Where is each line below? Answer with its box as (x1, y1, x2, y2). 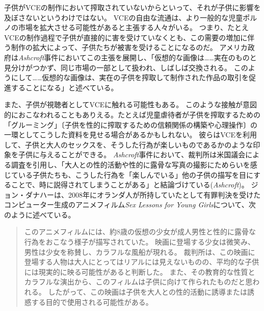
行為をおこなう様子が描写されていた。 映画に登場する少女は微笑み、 (24, 236, 255, 247)
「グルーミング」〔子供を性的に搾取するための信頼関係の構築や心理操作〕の (4, 119, 257, 130)
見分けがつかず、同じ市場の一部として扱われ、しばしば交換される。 (4, 62, 232, 73)
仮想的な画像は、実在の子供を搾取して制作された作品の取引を (42, 72, 249, 83)
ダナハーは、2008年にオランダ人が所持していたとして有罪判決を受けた (25, 189, 261, 200)
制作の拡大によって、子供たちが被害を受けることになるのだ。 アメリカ (11, 42, 248, 53)
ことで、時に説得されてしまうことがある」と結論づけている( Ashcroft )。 (11, 179, 249, 190)
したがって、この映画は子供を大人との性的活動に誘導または (48, 286, 247, 297)
